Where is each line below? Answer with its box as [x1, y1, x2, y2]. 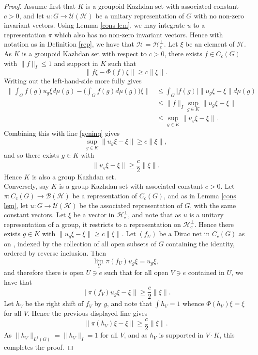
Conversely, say [4, 181, 49, 191]
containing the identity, [166, 238, 235, 248]
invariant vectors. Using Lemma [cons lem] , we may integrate [4, 20, 185, 30]
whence [182, 298, 204, 308]
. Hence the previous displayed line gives [28, 308, 148, 318]
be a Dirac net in [159, 228, 210, 239]
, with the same [190, 200, 236, 210]
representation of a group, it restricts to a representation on [4, 219, 181, 229]
